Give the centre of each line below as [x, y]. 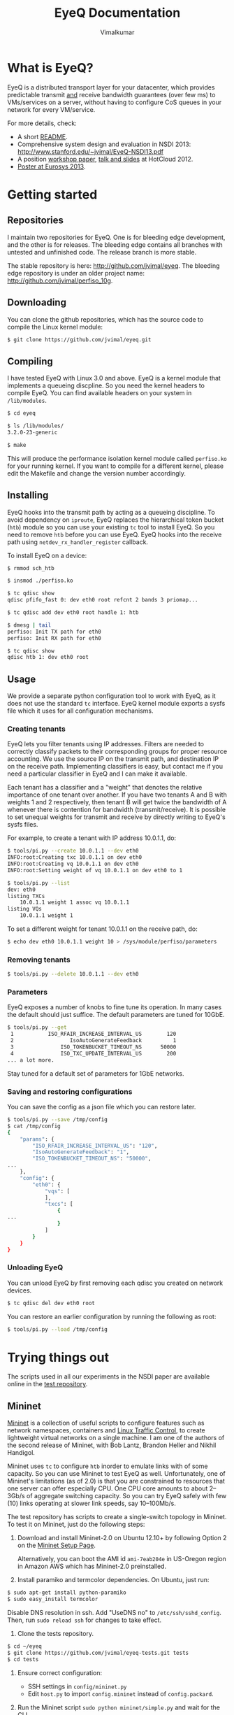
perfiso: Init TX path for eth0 [54, 632]
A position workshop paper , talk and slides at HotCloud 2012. [105, 159]
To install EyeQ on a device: [47, 555]
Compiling [30, 361]
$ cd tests [23, 1659]
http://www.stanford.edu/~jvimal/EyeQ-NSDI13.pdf [90, 151]
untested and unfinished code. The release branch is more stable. [102, 252]
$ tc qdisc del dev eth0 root [51, 1303]
